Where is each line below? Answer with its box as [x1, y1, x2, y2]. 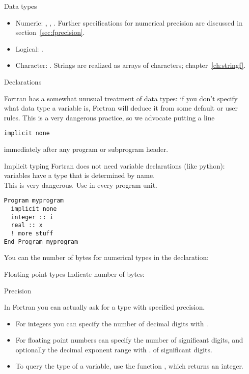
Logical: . [15, 43, 43, 54]
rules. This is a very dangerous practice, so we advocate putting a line [4, 112, 215, 122]
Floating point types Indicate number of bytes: [4, 268, 145, 279]
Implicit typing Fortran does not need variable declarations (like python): [4, 160, 225, 171]
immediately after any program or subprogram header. [4, 144, 168, 154]
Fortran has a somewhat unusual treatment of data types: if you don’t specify [4, 93, 238, 103]
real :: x [11, 222, 43, 229]
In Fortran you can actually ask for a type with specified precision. [4, 302, 205, 312]
